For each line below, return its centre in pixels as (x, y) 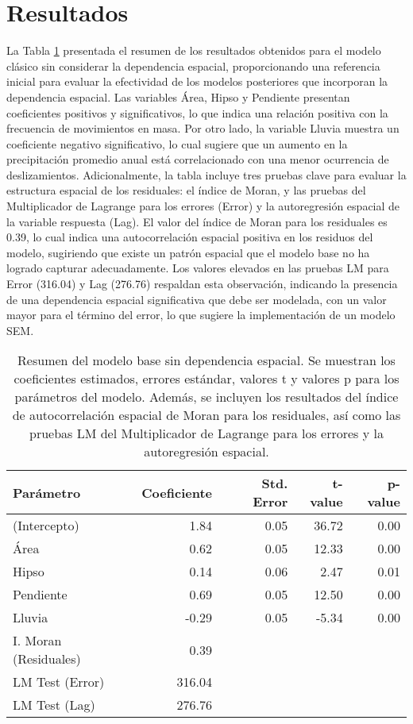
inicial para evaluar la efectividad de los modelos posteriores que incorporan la (197, 81)
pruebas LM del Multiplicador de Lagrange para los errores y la (206, 433)
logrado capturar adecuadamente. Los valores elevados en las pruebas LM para (198, 268)
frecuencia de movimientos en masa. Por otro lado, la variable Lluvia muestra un (203, 128)
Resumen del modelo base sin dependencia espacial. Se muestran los (206, 360)
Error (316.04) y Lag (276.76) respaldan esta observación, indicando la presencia (202, 284)
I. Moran (37, 641)
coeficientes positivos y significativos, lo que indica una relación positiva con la (197, 112)
